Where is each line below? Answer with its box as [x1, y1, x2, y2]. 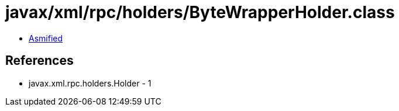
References [5, 53, 74, 68]
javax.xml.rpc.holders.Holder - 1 [29, 78, 152, 88]
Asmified [29, 33, 63, 43]
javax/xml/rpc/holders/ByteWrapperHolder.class [5, 2, 395, 22]
